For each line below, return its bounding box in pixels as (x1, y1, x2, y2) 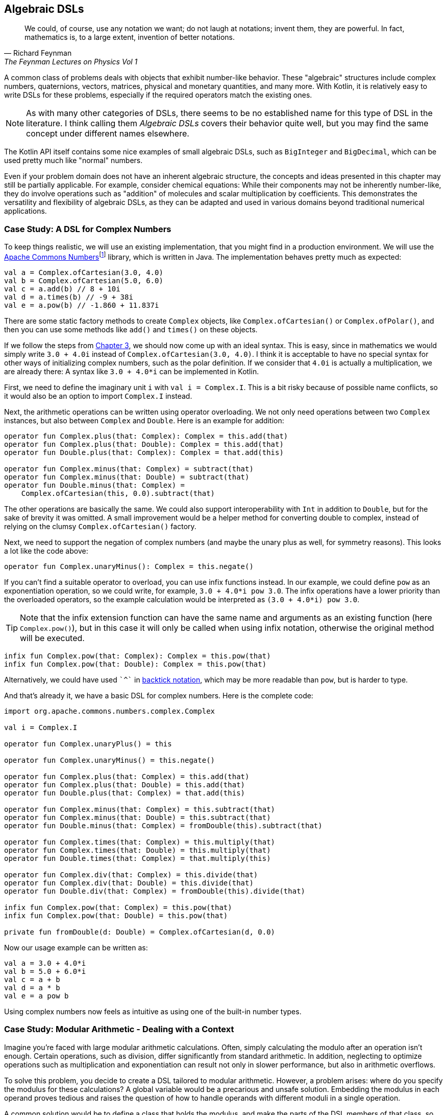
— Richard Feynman (4, 49, 72, 58)
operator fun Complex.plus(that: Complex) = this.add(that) (4, 772, 250, 781)
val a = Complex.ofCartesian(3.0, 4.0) (4, 268, 163, 277)
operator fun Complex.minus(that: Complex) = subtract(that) (4, 464, 254, 473)
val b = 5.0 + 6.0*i (4, 967, 86, 975)
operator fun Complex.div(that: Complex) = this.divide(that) (4, 870, 258, 879)
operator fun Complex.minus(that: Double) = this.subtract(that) (4, 813, 271, 822)
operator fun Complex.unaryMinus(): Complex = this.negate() (4, 562, 254, 571)
